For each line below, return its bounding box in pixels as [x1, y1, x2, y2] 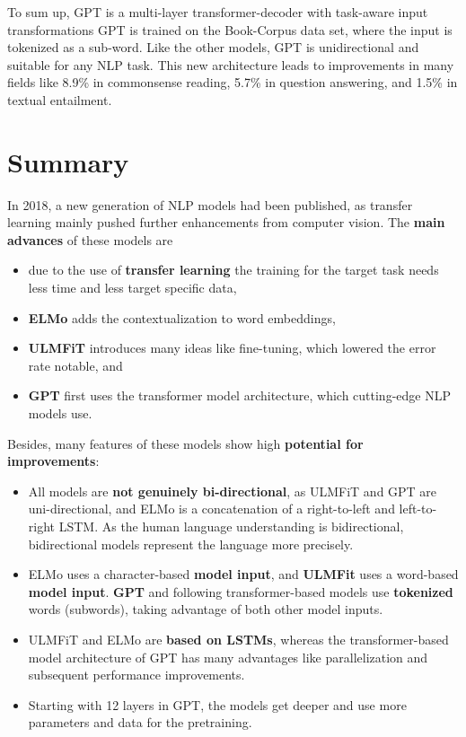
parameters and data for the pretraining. [28, 713, 252, 732]
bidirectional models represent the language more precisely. [28, 534, 354, 553]
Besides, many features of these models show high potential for [7, 434, 364, 452]
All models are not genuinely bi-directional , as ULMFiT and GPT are [28, 481, 437, 500]
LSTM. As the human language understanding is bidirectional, [58, 517, 404, 535]
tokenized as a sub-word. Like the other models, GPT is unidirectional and [7, 38, 419, 57]
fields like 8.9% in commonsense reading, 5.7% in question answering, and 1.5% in [7, 73, 458, 92]
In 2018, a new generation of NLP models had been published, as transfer [7, 195, 413, 214]
